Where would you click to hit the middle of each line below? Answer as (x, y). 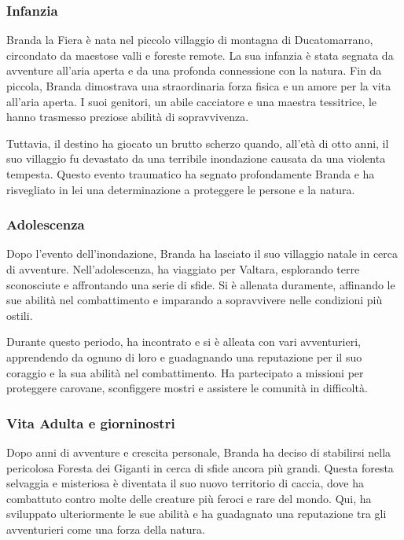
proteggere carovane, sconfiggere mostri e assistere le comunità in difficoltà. (187, 388)
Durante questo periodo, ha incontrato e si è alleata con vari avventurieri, (184, 342)
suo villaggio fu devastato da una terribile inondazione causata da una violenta (196, 158)
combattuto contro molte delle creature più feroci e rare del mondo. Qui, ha (189, 498)
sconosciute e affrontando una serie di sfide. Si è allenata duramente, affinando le (201, 284)
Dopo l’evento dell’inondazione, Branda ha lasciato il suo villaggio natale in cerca (202, 253)
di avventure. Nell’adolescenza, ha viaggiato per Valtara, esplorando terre (183, 268)
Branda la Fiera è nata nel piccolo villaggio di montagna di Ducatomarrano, (190, 40)
